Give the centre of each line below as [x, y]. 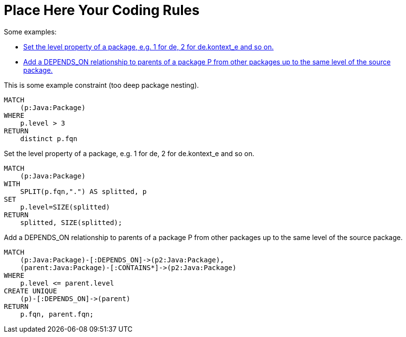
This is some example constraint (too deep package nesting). [101, 85]
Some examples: [30, 32]
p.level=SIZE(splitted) [65, 207]
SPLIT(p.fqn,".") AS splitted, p [83, 191]
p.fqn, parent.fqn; [57, 314]
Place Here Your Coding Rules [102, 10]
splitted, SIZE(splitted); [71, 222]
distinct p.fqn [49, 138]
